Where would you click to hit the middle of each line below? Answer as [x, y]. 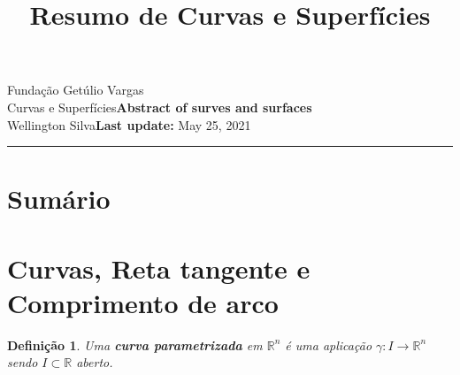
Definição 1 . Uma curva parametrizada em [135, 344]
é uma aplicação [329, 344]
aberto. [95, 362]
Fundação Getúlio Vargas [76, 90]
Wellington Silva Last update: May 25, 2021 [129, 124]
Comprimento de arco [143, 302]
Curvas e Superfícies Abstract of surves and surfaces [160, 107]
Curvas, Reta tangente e [159, 268]
